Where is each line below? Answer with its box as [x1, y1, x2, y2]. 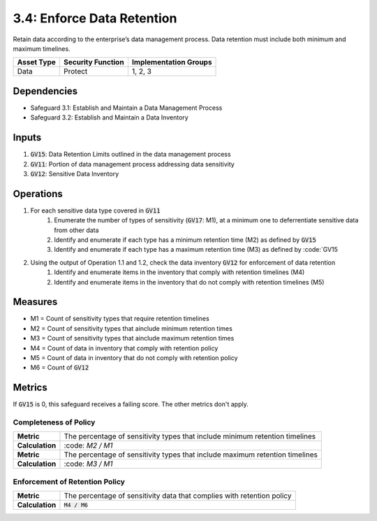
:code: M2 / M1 [64, 441, 113, 450]
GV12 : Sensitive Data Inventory [30, 169, 119, 178]
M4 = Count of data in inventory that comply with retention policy [30, 343, 219, 352]
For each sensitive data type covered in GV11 [30, 206, 161, 215]
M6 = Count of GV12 [30, 364, 89, 372]
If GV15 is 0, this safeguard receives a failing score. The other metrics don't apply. [13, 400, 249, 408]
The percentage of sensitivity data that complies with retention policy [64, 491, 292, 501]
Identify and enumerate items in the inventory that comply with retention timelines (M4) [54, 268, 305, 276]
